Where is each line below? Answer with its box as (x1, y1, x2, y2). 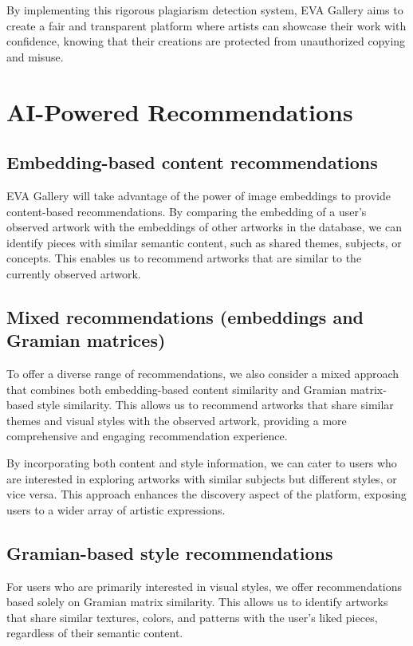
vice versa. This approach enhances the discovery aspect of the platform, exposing (6, 486, 407, 502)
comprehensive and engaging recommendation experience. (6, 427, 288, 444)
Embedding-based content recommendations (6, 150, 378, 175)
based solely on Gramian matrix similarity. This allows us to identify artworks (6, 593, 388, 610)
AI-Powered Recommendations (6, 95, 353, 128)
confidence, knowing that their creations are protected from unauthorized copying (6, 33, 406, 49)
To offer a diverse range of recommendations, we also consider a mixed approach (6, 365, 399, 382)
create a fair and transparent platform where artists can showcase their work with (6, 17, 407, 33)
